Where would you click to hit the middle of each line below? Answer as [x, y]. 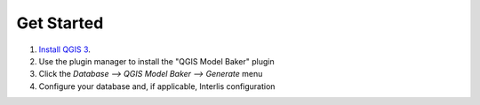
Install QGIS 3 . [64, 49]
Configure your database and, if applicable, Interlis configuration [157, 86]
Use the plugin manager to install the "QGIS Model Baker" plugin [156, 61]
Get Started [60, 23]
